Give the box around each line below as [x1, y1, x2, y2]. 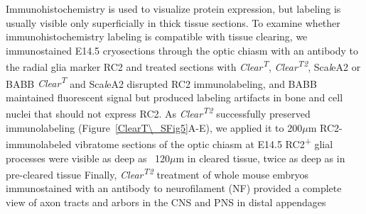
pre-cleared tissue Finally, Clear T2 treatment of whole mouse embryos [6, 165, 309, 181]
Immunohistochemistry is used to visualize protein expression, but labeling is [6, 1, 341, 16]
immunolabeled [6, 136, 72, 151]
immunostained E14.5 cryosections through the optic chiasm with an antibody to [6, 43, 359, 57]
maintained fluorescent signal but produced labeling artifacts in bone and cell [6, 89, 343, 104]
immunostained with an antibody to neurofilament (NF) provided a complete [6, 181, 342, 196]
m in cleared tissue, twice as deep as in [176, 150, 345, 165]
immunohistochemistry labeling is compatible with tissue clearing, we [6, 29, 308, 44]
